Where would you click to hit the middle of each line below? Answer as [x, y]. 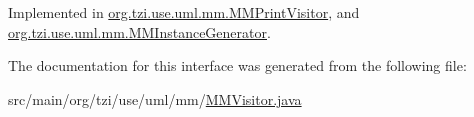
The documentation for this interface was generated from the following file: [237, 65]
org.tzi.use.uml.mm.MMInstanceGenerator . [139, 31]
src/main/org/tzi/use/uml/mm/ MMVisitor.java [155, 98]
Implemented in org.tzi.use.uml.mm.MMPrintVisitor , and [184, 12]
